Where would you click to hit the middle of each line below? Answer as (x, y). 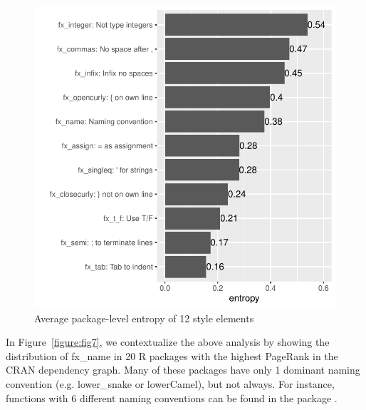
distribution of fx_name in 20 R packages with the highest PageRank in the (172, 355)
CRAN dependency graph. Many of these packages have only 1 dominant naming (183, 370)
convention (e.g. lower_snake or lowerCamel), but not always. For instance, (170, 383)
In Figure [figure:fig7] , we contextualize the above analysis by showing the (168, 342)
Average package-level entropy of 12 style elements (144, 318)
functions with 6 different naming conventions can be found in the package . (172, 398)
